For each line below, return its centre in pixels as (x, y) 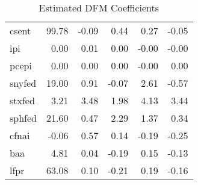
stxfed (22, 100)
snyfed (23, 83)
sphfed (23, 118)
